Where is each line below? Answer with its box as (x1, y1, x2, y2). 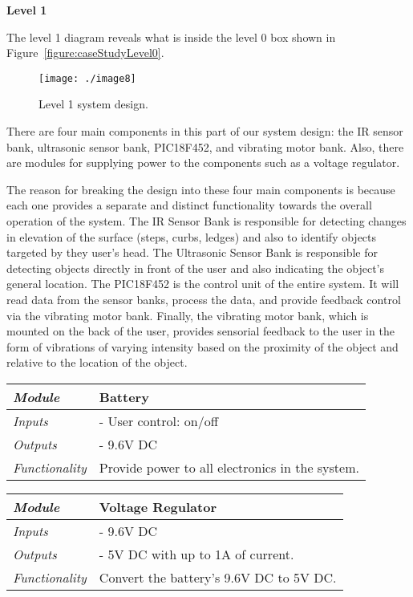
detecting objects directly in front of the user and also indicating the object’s (6, 259, 385, 276)
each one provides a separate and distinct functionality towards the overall (6, 197, 372, 213)
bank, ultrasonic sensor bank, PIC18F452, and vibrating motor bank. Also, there (6, 138, 404, 155)
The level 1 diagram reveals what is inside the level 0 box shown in (6, 28, 336, 45)
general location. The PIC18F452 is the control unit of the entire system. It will (6, 275, 399, 292)
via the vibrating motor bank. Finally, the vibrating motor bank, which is (6, 307, 369, 323)
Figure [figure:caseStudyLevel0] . (6, 44, 164, 61)
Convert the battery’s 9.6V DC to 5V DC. (99, 567, 337, 587)
